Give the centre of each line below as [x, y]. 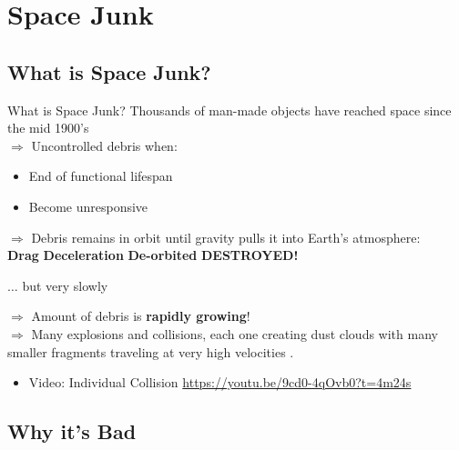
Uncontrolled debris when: [104, 145]
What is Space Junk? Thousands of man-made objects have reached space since [229, 110]
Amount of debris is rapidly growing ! [141, 316]
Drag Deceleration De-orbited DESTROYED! [153, 255]
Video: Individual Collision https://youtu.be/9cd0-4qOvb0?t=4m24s [220, 382]
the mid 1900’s [48, 128]
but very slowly [65, 285]
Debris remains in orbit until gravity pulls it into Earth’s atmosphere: [226, 237]
